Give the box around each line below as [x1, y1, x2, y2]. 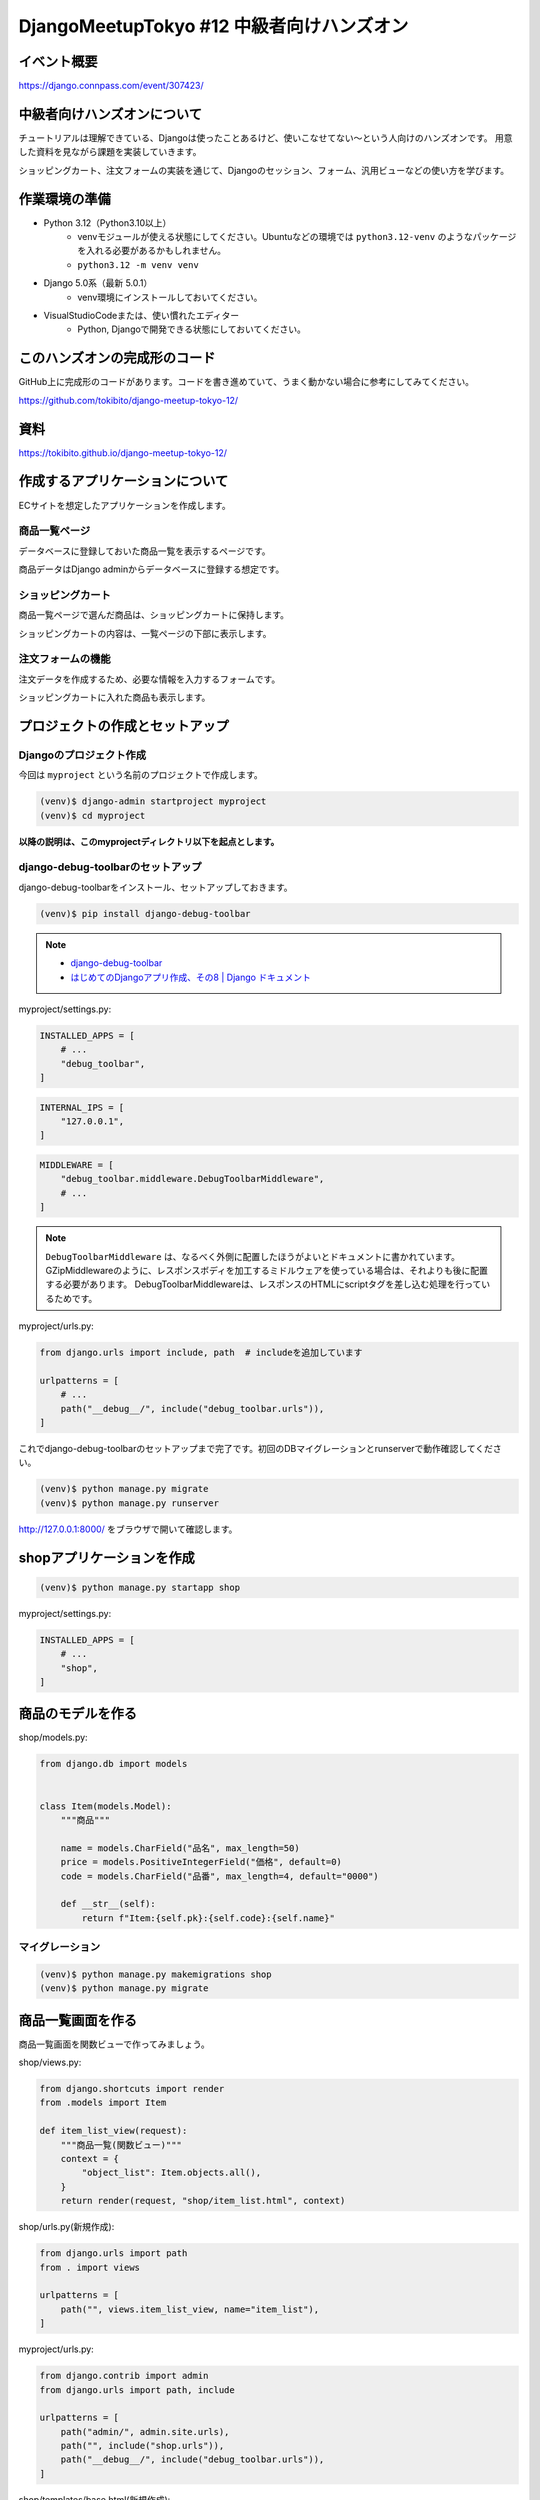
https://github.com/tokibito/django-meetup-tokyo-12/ [18, 394, 239, 406]
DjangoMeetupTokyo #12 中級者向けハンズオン [18, 15, 409, 37]
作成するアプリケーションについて [18, 473, 229, 490]
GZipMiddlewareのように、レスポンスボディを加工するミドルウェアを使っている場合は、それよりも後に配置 [45, 1264, 489, 1276]
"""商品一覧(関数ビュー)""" [60, 2139, 182, 2150]
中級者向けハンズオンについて [18, 105, 202, 122]
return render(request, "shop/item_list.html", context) [60, 2195, 346, 2207]
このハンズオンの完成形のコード [18, 350, 216, 367]
